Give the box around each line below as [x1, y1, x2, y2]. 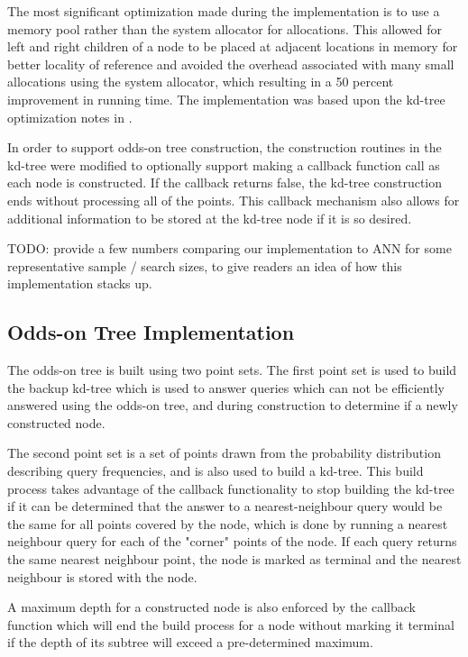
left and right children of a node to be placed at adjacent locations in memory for [7, 37, 458, 56]
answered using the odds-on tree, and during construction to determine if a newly [7, 396, 458, 415]
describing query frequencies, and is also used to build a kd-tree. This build [7, 461, 424, 480]
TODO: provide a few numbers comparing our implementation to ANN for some [7, 239, 452, 258]
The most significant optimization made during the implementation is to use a [7, 2, 440, 20]
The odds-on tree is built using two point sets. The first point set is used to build [7, 360, 457, 379]
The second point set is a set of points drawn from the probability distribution [7, 443, 441, 462]
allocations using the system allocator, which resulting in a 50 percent [7, 72, 394, 91]
